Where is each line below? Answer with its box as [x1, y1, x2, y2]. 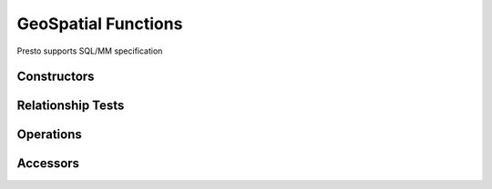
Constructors [16, 69, 95, 85]
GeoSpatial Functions [16, 14, 183, 34]
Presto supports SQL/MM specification [16, 45, 163, 56]
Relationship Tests [16, 98, 125, 114]
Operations [16, 127, 82, 143]
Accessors [16, 155, 80, 172]
